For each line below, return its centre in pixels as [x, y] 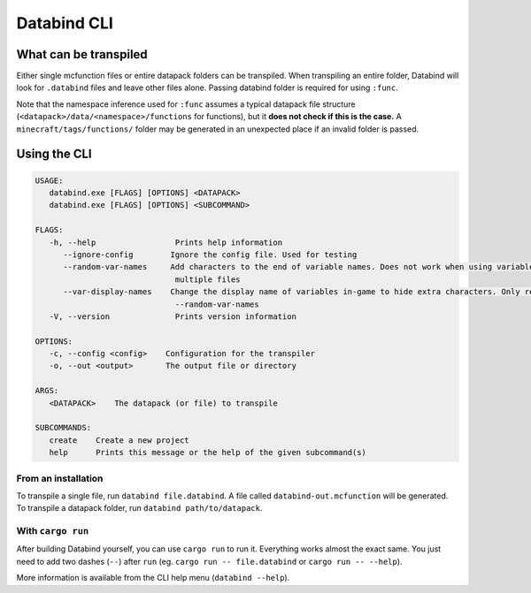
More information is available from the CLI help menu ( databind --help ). [153, 578]
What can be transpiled [82, 54]
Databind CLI [65, 23]
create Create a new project [119, 440]
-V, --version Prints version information [173, 316]
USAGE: [49, 180]
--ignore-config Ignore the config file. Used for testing [210, 255]
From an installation [60, 478]
